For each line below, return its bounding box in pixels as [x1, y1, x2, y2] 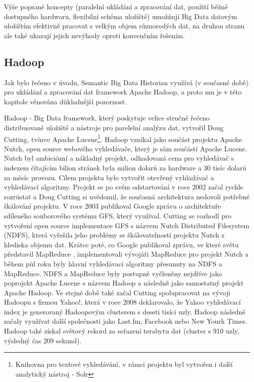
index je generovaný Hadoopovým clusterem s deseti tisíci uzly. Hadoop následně [4, 306, 246, 316]
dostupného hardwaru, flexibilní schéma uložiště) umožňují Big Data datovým [4, 11, 237, 21]
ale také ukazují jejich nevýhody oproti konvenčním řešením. [4, 30, 185, 40]
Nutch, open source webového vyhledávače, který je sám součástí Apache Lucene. [4, 143, 247, 153]
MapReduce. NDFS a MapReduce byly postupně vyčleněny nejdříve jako [4, 268, 222, 278]
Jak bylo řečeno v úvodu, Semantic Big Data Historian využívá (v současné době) [4, 77, 249, 87]
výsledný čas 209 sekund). [4, 335, 82, 345]
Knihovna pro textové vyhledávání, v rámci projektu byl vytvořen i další [15, 359, 233, 369]
